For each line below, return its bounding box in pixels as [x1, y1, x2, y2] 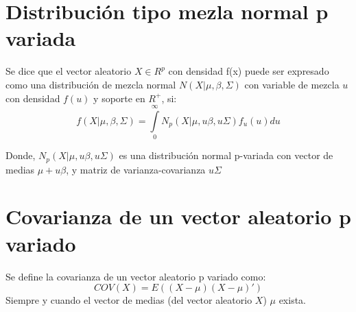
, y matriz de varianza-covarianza [66, 162, 206, 176]
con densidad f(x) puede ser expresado [168, 64, 329, 78]
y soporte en [93, 91, 145, 105]
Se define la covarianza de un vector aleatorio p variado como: [5, 269, 266, 283]
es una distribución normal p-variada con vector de [119, 148, 333, 163]
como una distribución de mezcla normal [5, 77, 176, 91]
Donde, [5, 148, 36, 163]
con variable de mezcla [244, 77, 340, 91]
